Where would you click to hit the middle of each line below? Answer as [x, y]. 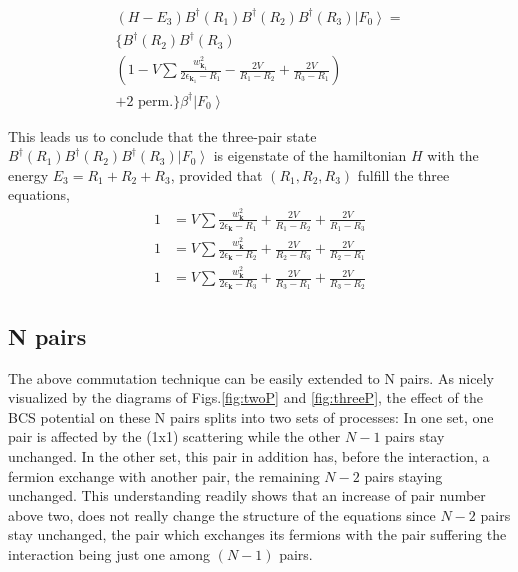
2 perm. [150, 101]
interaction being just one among [109, 553]
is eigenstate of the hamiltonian [310, 155]
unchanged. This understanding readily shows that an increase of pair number [247, 495]
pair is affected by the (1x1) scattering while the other [174, 436]
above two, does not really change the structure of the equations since [222, 514]
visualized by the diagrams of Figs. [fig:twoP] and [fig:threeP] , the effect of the [246, 397]
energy [28, 174]
